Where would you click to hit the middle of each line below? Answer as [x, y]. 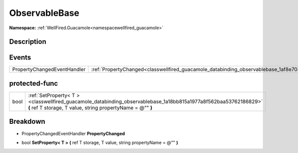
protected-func [34, 83]
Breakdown [27, 122]
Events [20, 58]
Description [28, 42]
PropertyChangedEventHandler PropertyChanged [73, 133]
